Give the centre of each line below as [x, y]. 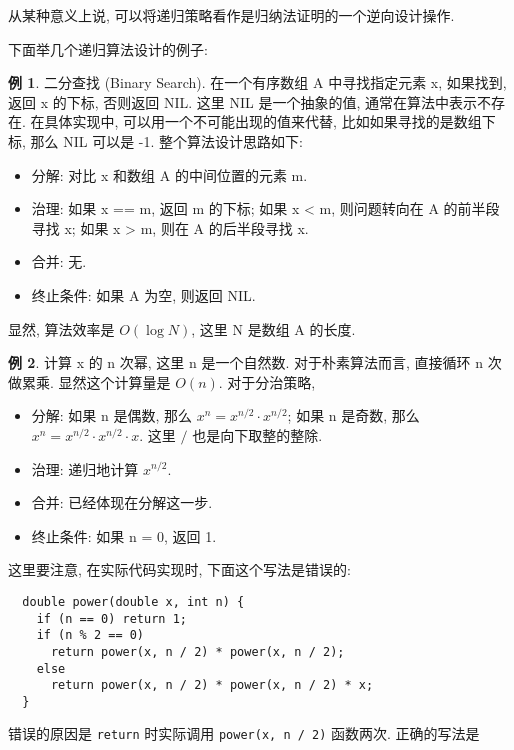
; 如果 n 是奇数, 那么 [353, 415]
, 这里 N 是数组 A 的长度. [273, 328]
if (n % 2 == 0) [90, 635]
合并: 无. [59, 261]
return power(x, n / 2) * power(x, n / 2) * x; [212, 685]
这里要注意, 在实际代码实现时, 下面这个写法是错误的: [179, 569]
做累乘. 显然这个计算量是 [89, 381]
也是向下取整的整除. [257, 434]
